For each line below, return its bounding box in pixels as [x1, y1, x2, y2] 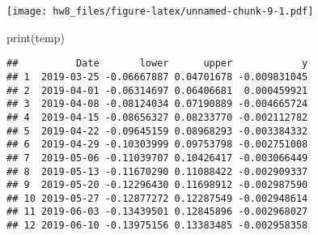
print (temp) [6, 28, 66, 45]
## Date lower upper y [6, 58, 308, 70]
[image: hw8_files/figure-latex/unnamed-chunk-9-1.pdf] [6, 6, 314, 17]
